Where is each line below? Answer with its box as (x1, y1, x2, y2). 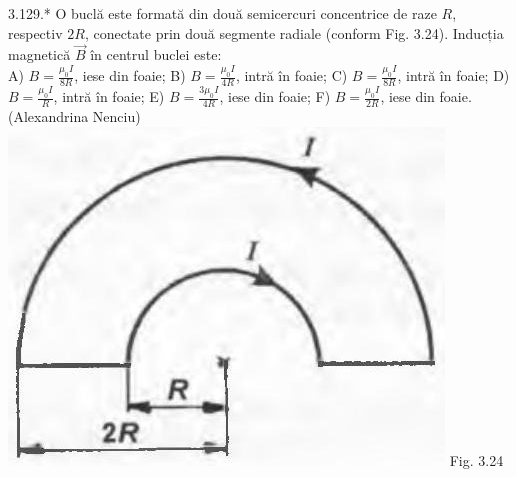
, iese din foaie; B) (74, 65, 186, 86)
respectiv (8, 22, 63, 43)
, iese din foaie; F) (219, 86, 331, 107)
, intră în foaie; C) (235, 65, 348, 86)
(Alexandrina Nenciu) (8, 106, 141, 127)
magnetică (8, 44, 71, 65)
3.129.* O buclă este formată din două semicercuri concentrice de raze (8, 3, 437, 23)
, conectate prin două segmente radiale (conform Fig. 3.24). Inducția (84, 22, 504, 43)
